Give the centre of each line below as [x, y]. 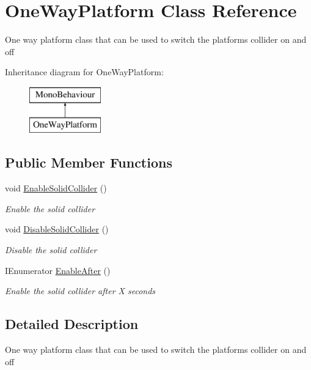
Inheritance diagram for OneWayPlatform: [84, 72]
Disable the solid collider [51, 250]
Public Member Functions [89, 162]
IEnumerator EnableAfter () [58, 270]
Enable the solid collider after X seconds [80, 291]
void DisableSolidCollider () [57, 229]
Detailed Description [72, 324]
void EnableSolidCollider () [56, 188]
